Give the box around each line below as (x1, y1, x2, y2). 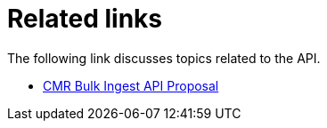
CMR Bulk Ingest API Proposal (43, 77, 219, 93)
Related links (7, 4, 163, 34)
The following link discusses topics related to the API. (7, 50, 321, 66)
